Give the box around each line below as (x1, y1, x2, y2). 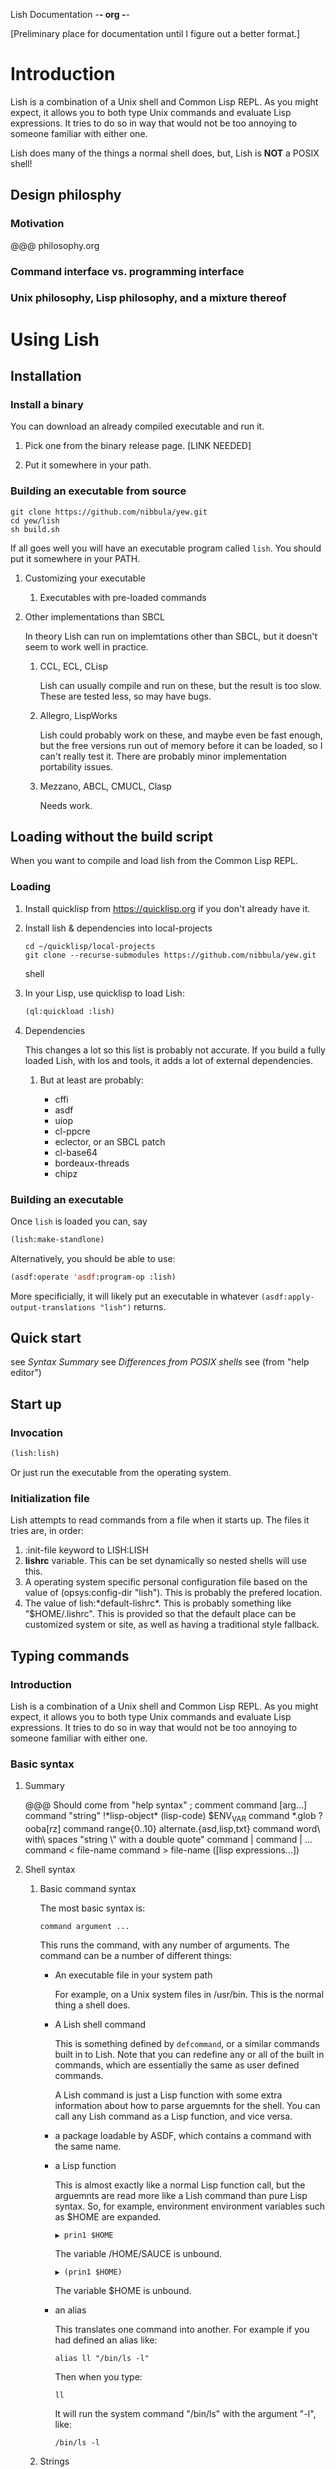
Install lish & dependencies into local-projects (24, 922, 213, 934)
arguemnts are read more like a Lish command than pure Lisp (54, 2190, 308, 2202)
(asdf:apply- (260, 1292, 315, 1302)
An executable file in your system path (54, 1969, 213, 1981)
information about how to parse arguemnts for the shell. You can (54, 2100, 321, 2112)
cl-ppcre (54, 1125, 91, 1137)
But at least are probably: (39, 1074, 144, 1086)
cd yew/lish (10, 515, 60, 526)
